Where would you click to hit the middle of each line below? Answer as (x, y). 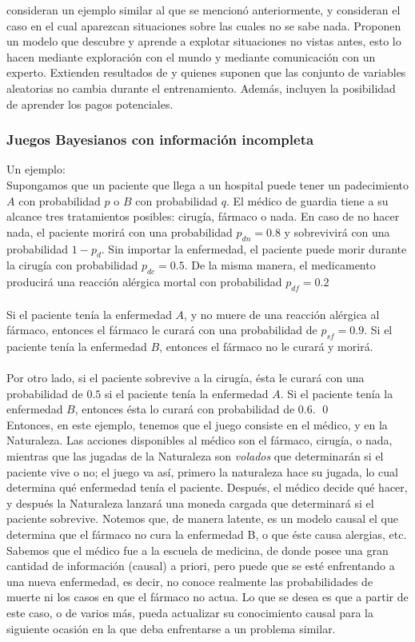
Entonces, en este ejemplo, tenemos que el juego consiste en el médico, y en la (197, 424)
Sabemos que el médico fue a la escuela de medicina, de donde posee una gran (198, 550)
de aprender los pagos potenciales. (90, 104)
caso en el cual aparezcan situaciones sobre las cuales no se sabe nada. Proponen (204, 25)
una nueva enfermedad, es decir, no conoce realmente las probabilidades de (190, 581)
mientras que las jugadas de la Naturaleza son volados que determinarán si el (195, 456)
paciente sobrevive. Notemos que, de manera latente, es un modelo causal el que (202, 518)
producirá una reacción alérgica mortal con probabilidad (144, 282)
